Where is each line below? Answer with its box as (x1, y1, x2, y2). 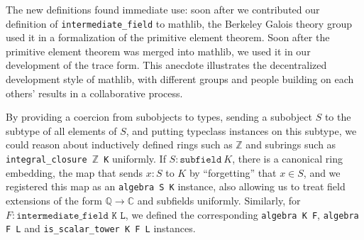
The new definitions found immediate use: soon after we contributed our (6, 2, 320, 16)
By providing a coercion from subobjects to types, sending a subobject (6, 109, 312, 124)
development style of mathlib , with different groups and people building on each (6, 72, 354, 87)
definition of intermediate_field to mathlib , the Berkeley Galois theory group (6, 16, 352, 31)
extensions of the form (6, 192, 102, 207)
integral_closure (6, 155, 87, 165)
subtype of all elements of (6, 123, 117, 138)
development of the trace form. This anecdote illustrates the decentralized (6, 58, 327, 72)
